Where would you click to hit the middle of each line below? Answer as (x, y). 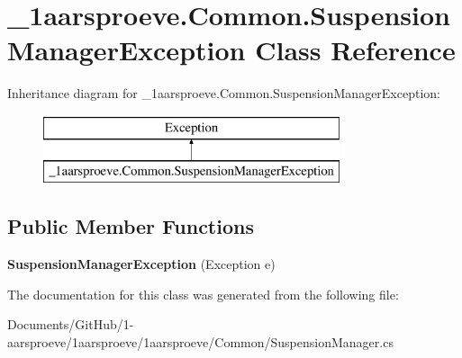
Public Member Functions (131, 226)
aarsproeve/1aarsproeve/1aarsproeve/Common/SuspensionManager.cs (200, 342)
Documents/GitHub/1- (71, 324)
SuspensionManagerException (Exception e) (141, 264)
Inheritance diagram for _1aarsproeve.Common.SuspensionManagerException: (224, 93)
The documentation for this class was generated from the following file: (203, 294)
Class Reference (355, 50)
